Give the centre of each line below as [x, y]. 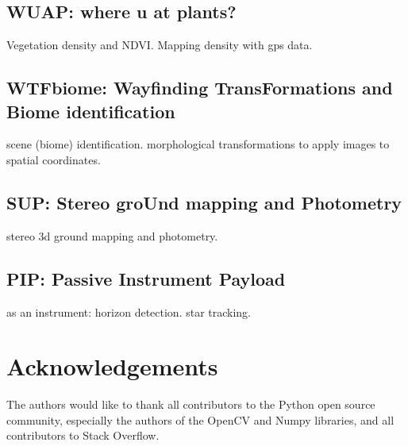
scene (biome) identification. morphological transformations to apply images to [198, 144]
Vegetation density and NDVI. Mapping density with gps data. [160, 45]
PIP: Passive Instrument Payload [146, 278]
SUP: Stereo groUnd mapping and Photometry [204, 202]
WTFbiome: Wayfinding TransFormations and [200, 88]
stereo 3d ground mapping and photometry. [112, 235]
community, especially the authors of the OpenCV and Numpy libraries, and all [200, 419]
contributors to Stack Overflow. [83, 435]
